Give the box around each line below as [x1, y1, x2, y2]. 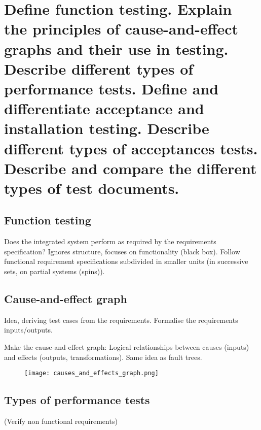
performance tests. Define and [4, 78, 219, 98]
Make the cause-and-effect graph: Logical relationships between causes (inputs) [4, 342, 249, 352]
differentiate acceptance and [4, 98, 204, 119]
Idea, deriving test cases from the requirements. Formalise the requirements [4, 314, 238, 325]
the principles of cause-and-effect [4, 18, 239, 39]
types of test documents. [4, 177, 179, 198]
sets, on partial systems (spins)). [4, 266, 105, 277]
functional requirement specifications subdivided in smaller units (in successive [4, 256, 248, 267]
